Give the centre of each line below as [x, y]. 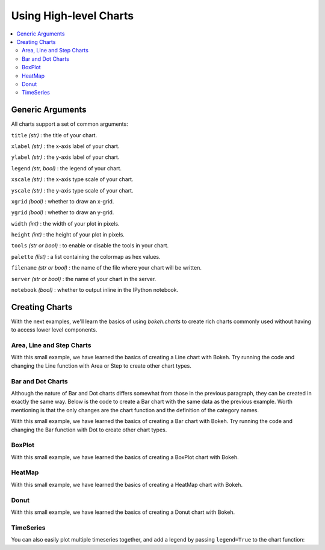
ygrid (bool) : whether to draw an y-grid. [63, 212]
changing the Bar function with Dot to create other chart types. [89, 430]
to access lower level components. [54, 330]
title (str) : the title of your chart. [54, 135]
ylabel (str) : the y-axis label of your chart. [65, 157]
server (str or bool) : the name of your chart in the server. [84, 279]
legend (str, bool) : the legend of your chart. [67, 168]
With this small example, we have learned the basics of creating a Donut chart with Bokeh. [123, 512]
